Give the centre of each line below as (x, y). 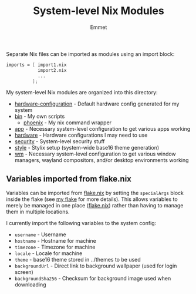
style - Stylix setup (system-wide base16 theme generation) (87, 148)
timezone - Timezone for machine (55, 247)
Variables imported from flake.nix (69, 179)
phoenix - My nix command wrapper (67, 123)
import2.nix (52, 70)
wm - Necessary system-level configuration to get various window (95, 154)
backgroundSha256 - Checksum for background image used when (93, 279)
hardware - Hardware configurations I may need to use (81, 135)
